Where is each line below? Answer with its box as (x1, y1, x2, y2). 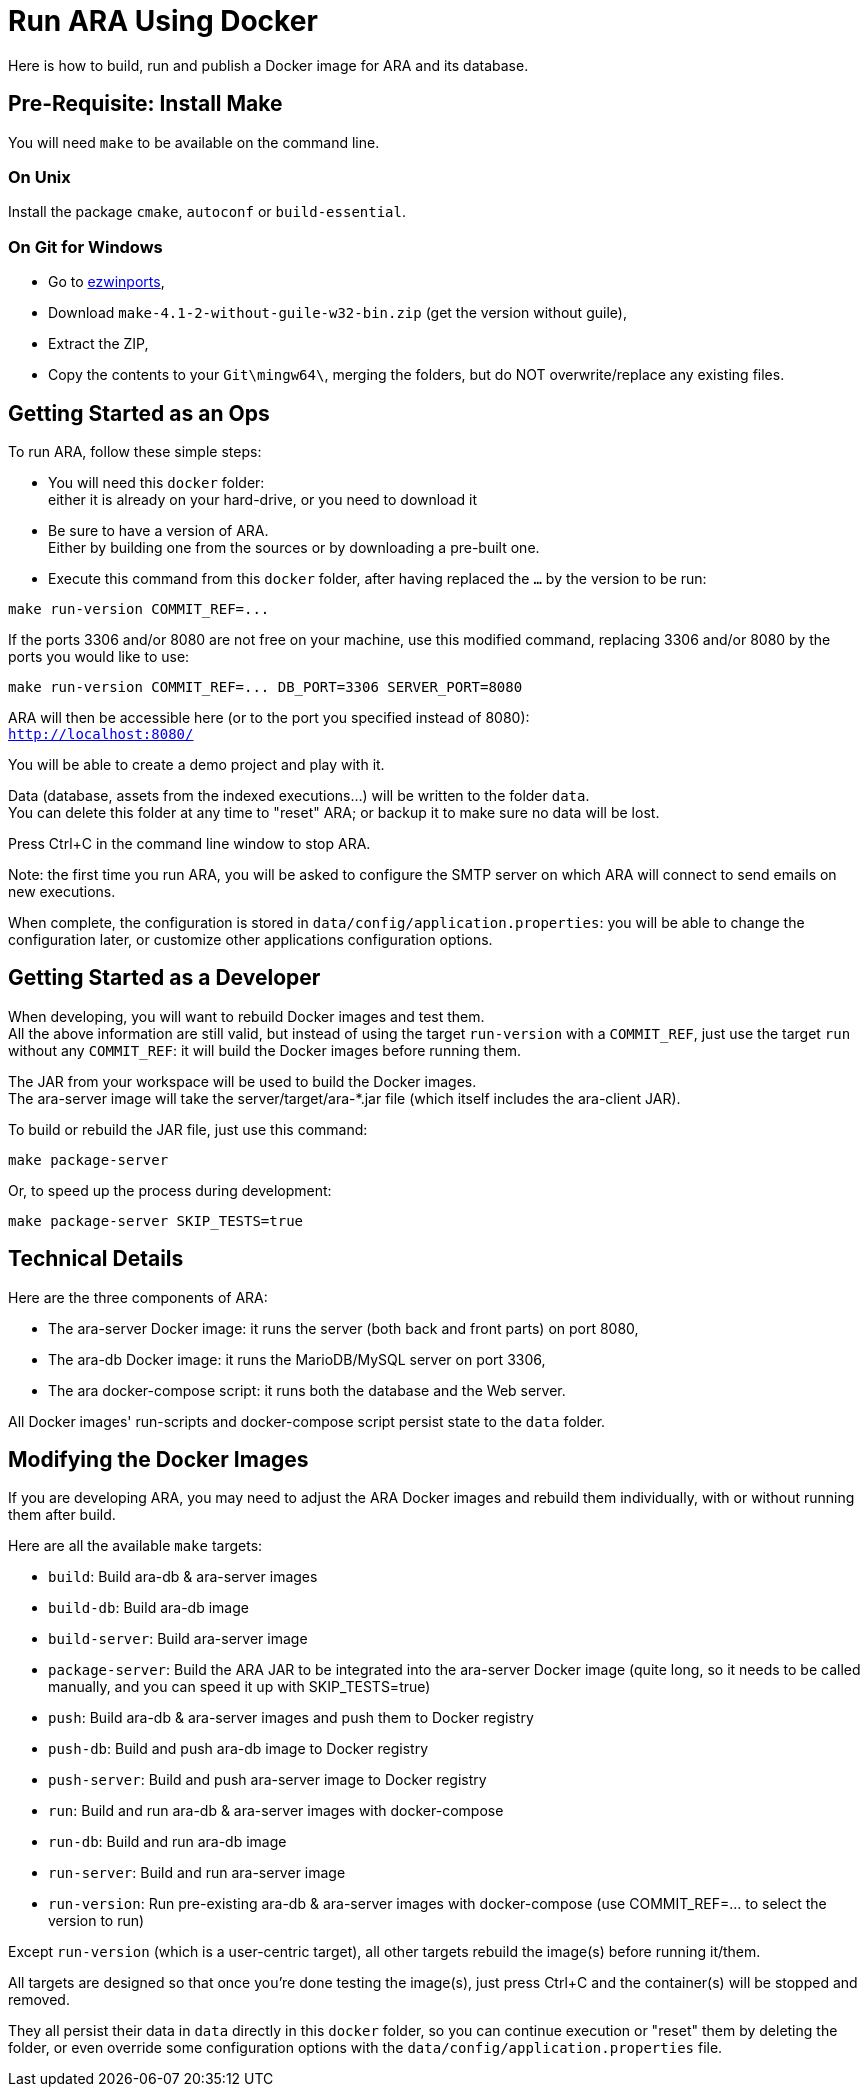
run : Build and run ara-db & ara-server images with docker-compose (48, 1802, 504, 1820)
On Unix (8, 166, 71, 187)
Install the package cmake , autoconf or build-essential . (8, 203, 407, 221)
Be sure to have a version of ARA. (48, 521, 269, 539)
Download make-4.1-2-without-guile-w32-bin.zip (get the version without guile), (48, 304, 627, 322)
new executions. (8, 882, 116, 900)
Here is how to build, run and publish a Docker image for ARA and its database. (8, 56, 529, 74)
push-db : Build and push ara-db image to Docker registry (48, 1740, 429, 1758)
